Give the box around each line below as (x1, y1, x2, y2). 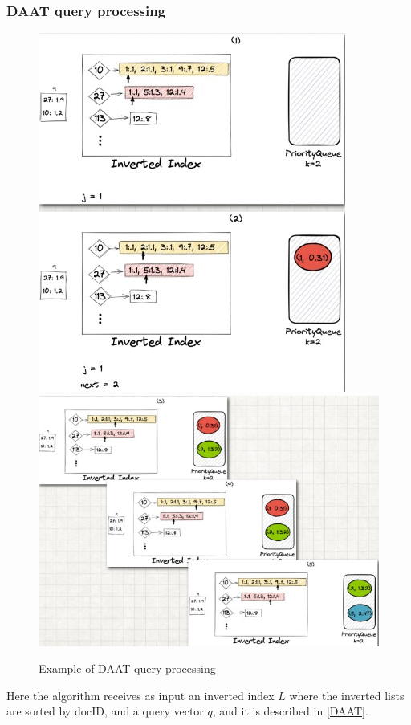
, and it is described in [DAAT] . (212, 703, 368, 719)
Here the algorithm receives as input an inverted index (6, 686, 275, 703)
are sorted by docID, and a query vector (6, 703, 204, 719)
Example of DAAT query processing (39, 660, 216, 677)
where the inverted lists (289, 686, 405, 703)
